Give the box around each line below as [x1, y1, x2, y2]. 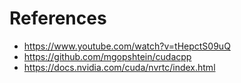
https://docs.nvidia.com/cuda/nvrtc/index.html [23, 61, 216, 73]
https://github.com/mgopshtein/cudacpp [23, 50, 192, 62]
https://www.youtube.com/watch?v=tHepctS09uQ [23, 40, 231, 52]
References [9, 7, 107, 30]
